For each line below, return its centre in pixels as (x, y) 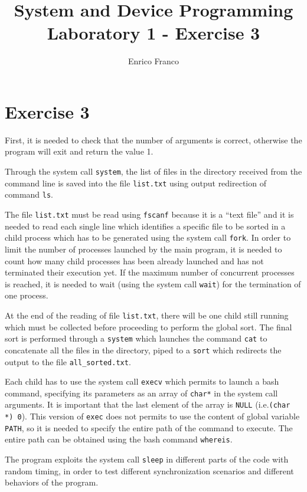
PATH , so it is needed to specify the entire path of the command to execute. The (149, 427)
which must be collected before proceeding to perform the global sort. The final (148, 327)
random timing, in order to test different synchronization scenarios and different (149, 470)
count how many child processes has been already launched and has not (134, 260)
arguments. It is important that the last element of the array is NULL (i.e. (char (148, 404)
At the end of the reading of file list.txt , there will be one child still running (147, 315)
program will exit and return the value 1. (79, 151)
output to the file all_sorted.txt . (68, 361)
